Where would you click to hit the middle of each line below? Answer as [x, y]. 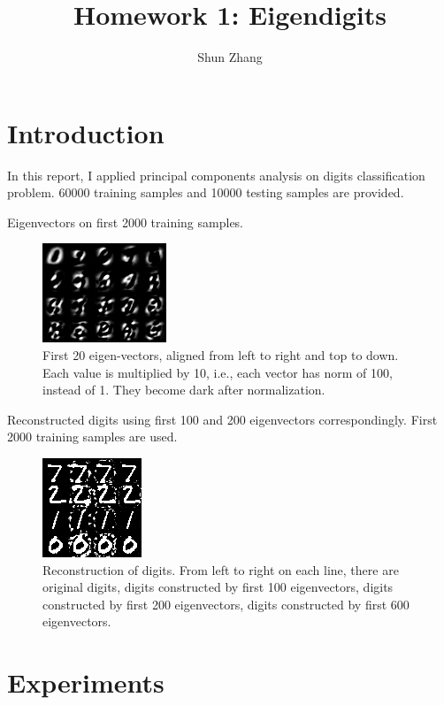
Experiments [86, 682]
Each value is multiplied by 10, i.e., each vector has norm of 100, [218, 372]
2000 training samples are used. [92, 437]
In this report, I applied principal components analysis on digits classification [216, 175]
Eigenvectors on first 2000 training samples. [126, 222]
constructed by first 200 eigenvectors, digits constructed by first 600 [226, 604]
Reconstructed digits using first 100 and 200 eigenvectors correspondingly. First [222, 419]
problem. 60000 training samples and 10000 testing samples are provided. [206, 192]
